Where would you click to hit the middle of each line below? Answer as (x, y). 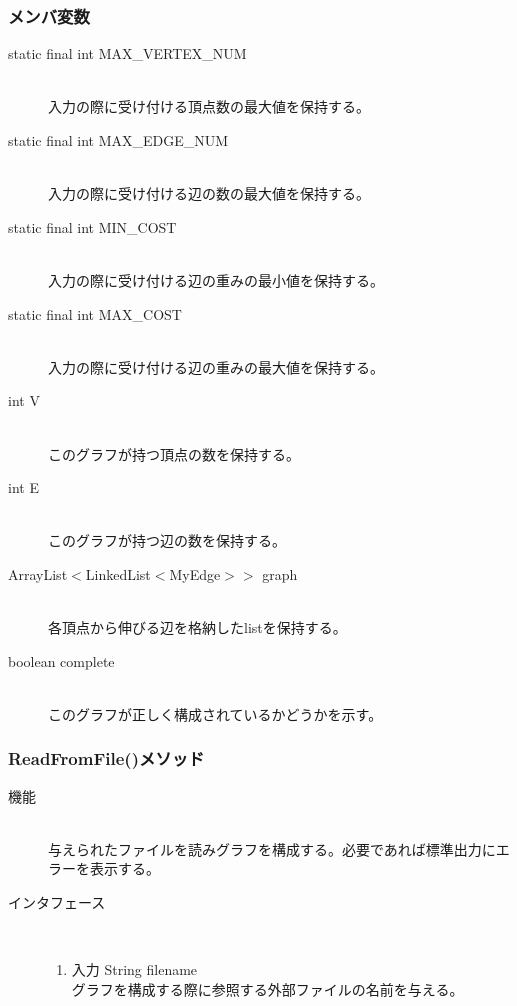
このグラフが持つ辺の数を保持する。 (167, 540)
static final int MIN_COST (92, 226)
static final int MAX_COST (95, 313)
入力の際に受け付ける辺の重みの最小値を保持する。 (216, 279)
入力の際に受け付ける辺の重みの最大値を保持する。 (216, 366)
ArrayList (38, 573)
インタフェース (57, 902)
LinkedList (118, 573)
